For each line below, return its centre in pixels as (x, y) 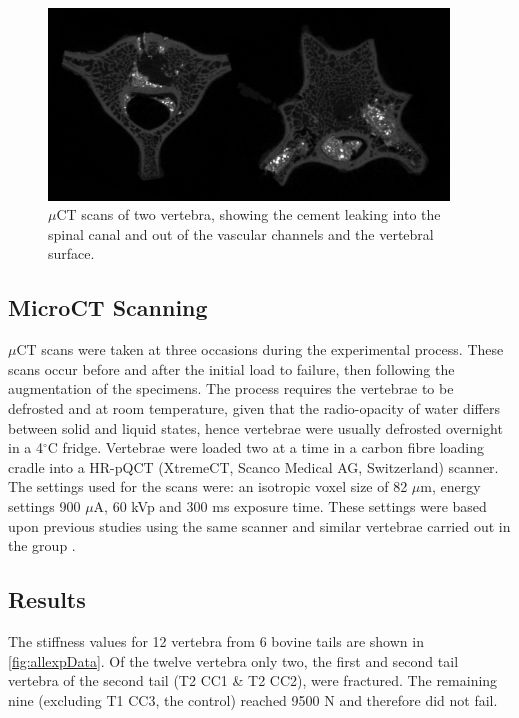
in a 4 (25, 447)
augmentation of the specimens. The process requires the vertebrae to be (231, 388)
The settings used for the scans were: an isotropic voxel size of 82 (208, 486)
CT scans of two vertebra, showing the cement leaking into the (248, 214)
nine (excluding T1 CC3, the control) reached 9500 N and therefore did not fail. (253, 699)
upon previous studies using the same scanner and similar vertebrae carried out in (259, 525)
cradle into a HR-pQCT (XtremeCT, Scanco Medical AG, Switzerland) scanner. (253, 466)
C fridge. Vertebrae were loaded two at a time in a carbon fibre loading (265, 447)
